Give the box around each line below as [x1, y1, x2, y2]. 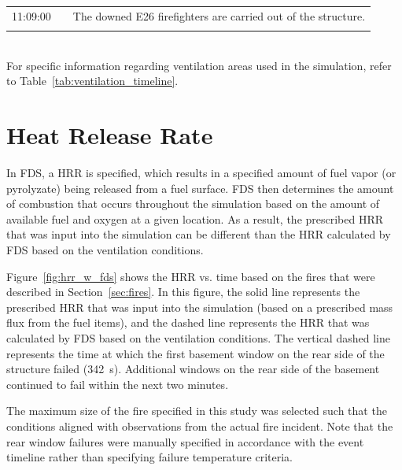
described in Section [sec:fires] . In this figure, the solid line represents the [6, 283, 360, 300]
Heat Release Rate [6, 119, 213, 151]
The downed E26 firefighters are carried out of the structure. [72, 7, 366, 24]
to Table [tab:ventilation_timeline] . [6, 72, 179, 89]
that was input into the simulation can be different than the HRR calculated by [6, 226, 391, 242]
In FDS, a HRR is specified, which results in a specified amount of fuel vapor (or [6, 165, 396, 180]
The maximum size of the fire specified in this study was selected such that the [6, 402, 387, 419]
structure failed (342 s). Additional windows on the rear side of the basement [6, 361, 380, 377]
